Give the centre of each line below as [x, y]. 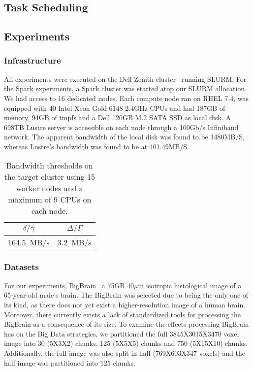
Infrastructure [32, 60]
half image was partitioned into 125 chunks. [70, 362]
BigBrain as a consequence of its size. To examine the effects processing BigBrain [126, 324]
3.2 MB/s [74, 242]
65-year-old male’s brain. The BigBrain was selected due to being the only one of [126, 295]
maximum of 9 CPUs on [50, 199]
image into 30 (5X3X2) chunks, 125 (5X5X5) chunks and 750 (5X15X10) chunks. [126, 343]
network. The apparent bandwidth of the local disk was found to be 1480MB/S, [124, 137]
